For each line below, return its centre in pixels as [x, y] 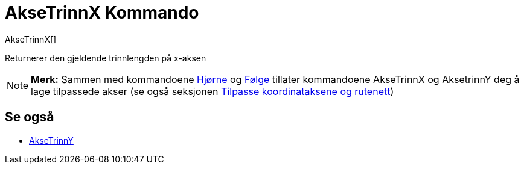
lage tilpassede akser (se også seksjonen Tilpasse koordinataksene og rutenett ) [212, 91]
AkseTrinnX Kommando [102, 13]
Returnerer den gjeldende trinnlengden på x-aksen [106, 58]
